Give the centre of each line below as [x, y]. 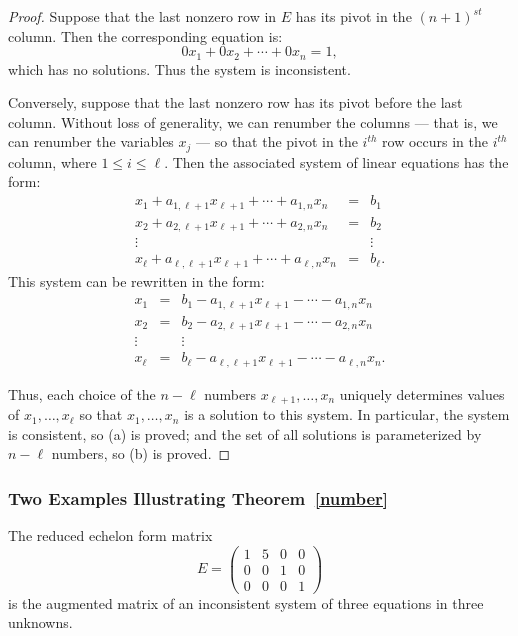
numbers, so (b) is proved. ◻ [141, 453]
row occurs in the [435, 141]
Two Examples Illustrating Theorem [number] [198, 497]
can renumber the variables [91, 141]
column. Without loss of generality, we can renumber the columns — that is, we [253, 121]
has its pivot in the [353, 16]
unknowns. [40, 622]
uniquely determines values [422, 393]
